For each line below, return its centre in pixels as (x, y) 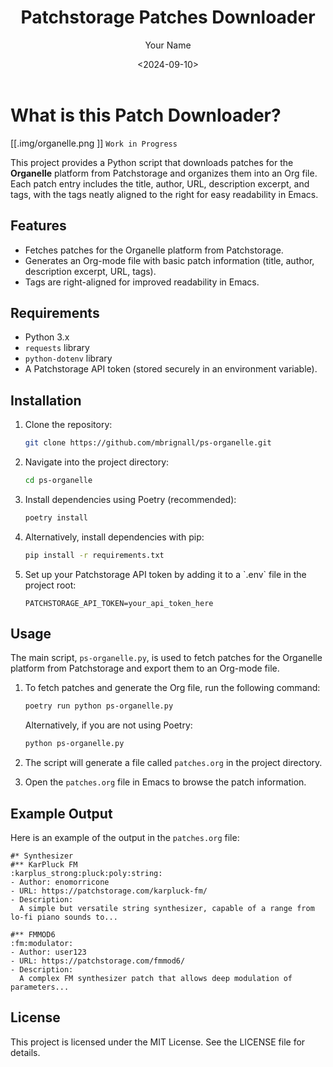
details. (25, 1052)
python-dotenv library (68, 358)
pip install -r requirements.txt (94, 555)
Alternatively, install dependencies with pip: (114, 537)
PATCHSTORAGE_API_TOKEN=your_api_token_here (119, 603)
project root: (50, 585)
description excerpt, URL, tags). (90, 271)
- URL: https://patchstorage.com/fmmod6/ (98, 961)
